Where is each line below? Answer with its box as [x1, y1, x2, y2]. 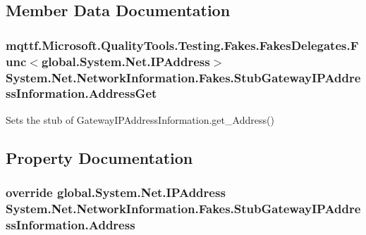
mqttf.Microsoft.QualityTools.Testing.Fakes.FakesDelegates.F [6, 36, 359, 53]
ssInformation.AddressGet [6, 84, 157, 102]
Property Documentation [6, 146, 193, 168]
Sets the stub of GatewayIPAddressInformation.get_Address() [6, 112, 274, 127]
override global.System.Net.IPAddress [6, 184, 226, 201]
